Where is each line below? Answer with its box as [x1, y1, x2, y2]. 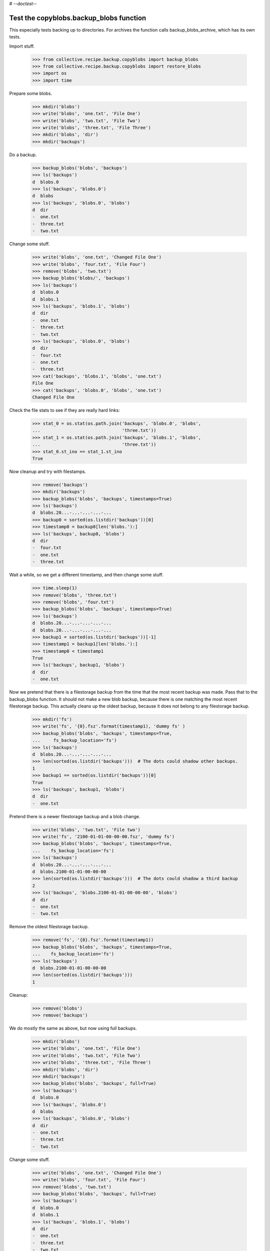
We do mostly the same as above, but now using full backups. [9, 1025, 137, 1031]
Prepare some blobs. [9, 90, 52, 96]
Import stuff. [9, 43, 35, 49]
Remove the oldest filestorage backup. [9, 924, 89, 930]
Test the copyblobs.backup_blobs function [9, 14, 146, 22]
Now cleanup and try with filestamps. [9, 468, 86, 474]
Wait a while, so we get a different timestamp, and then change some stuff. [9, 572, 163, 578]
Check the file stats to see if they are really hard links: [9, 407, 120, 413]
